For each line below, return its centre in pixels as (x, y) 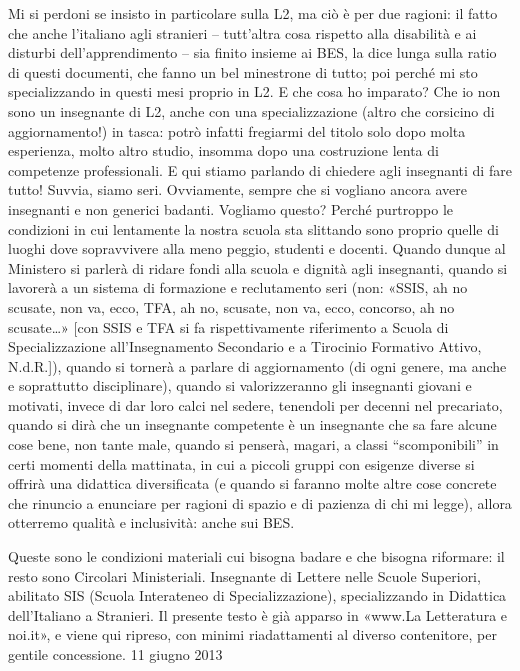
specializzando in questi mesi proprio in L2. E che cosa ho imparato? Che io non (254, 91)
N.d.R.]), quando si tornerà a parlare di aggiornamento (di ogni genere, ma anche (257, 365)
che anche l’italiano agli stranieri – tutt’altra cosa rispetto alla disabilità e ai (242, 32)
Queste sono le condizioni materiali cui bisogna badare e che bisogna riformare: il (256, 556)
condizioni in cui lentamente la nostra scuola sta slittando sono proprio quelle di (253, 228)
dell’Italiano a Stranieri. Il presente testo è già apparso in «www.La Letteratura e (258, 614)
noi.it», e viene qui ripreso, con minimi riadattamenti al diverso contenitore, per (252, 634)
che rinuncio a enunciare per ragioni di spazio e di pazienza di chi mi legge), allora (260, 502)
